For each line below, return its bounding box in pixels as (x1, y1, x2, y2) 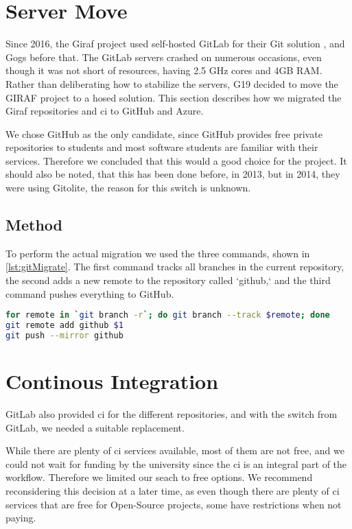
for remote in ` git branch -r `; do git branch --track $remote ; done (5, 310, 330, 320)
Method (5, 214, 62, 235)
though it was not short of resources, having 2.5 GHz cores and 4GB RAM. (5, 63, 322, 78)
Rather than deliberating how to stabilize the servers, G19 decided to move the (5, 76, 338, 91)
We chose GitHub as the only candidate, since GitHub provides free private (5, 126, 322, 141)
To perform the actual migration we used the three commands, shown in (5, 246, 310, 260)
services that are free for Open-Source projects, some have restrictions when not (5, 497, 342, 511)
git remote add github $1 (5, 320, 124, 331)
